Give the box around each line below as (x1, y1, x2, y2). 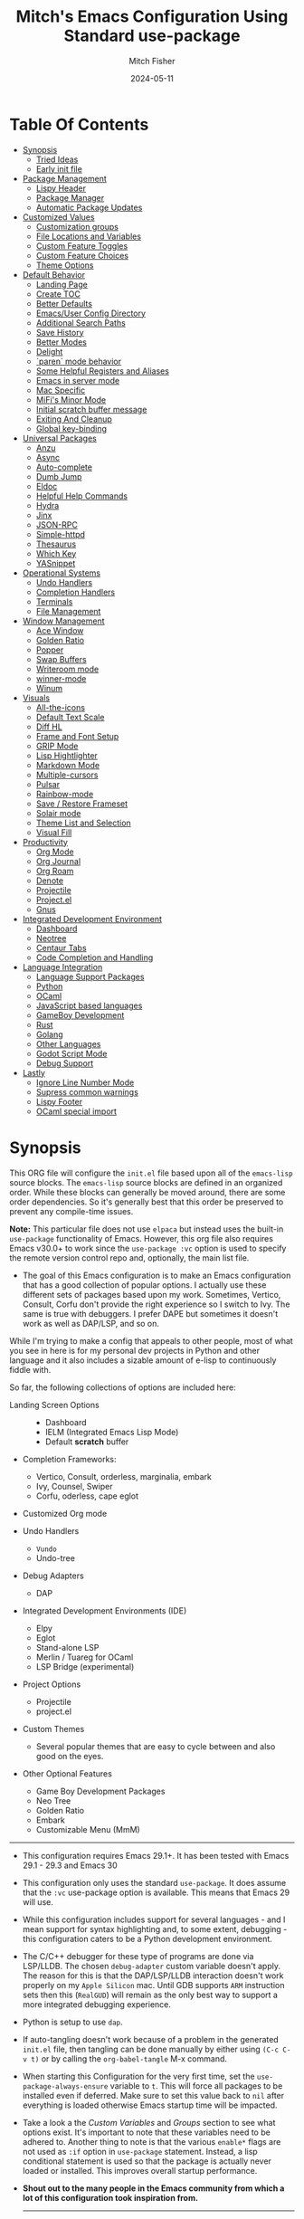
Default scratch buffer (44, 1436, 129, 1447)
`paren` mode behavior (35, 356, 122, 367)
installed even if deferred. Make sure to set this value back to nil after (22, 2090, 285, 2100)
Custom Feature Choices (35, 250, 129, 261)
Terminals (35, 595, 73, 607)
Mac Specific (35, 385, 86, 395)
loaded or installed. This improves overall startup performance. (22, 2165, 258, 2176)
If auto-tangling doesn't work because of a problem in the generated (22, 2033, 279, 2044)
